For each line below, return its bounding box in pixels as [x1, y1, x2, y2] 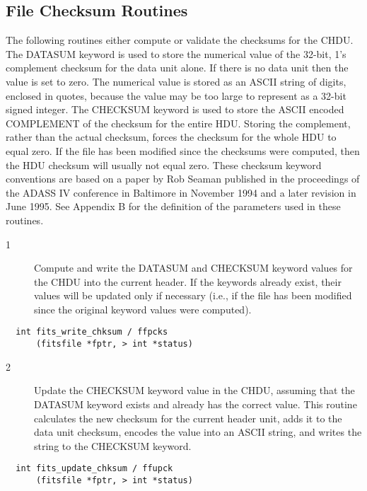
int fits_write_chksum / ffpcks [16, 327, 168, 337]
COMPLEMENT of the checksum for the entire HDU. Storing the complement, [6, 115, 351, 130]
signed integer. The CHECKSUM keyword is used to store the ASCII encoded [6, 102, 344, 117]
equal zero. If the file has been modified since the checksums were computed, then [6, 143, 360, 158]
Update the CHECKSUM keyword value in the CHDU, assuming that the [34, 383, 355, 398]
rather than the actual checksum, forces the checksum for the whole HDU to [6, 129, 337, 144]
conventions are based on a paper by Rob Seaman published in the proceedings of [6, 171, 360, 186]
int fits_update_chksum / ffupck [16, 463, 173, 474]
